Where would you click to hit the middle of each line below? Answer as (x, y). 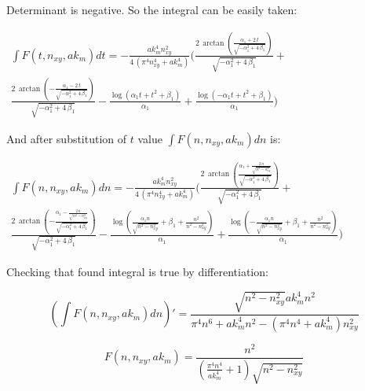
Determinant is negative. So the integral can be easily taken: (152, 9)
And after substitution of (67, 138)
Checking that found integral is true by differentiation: (137, 272)
